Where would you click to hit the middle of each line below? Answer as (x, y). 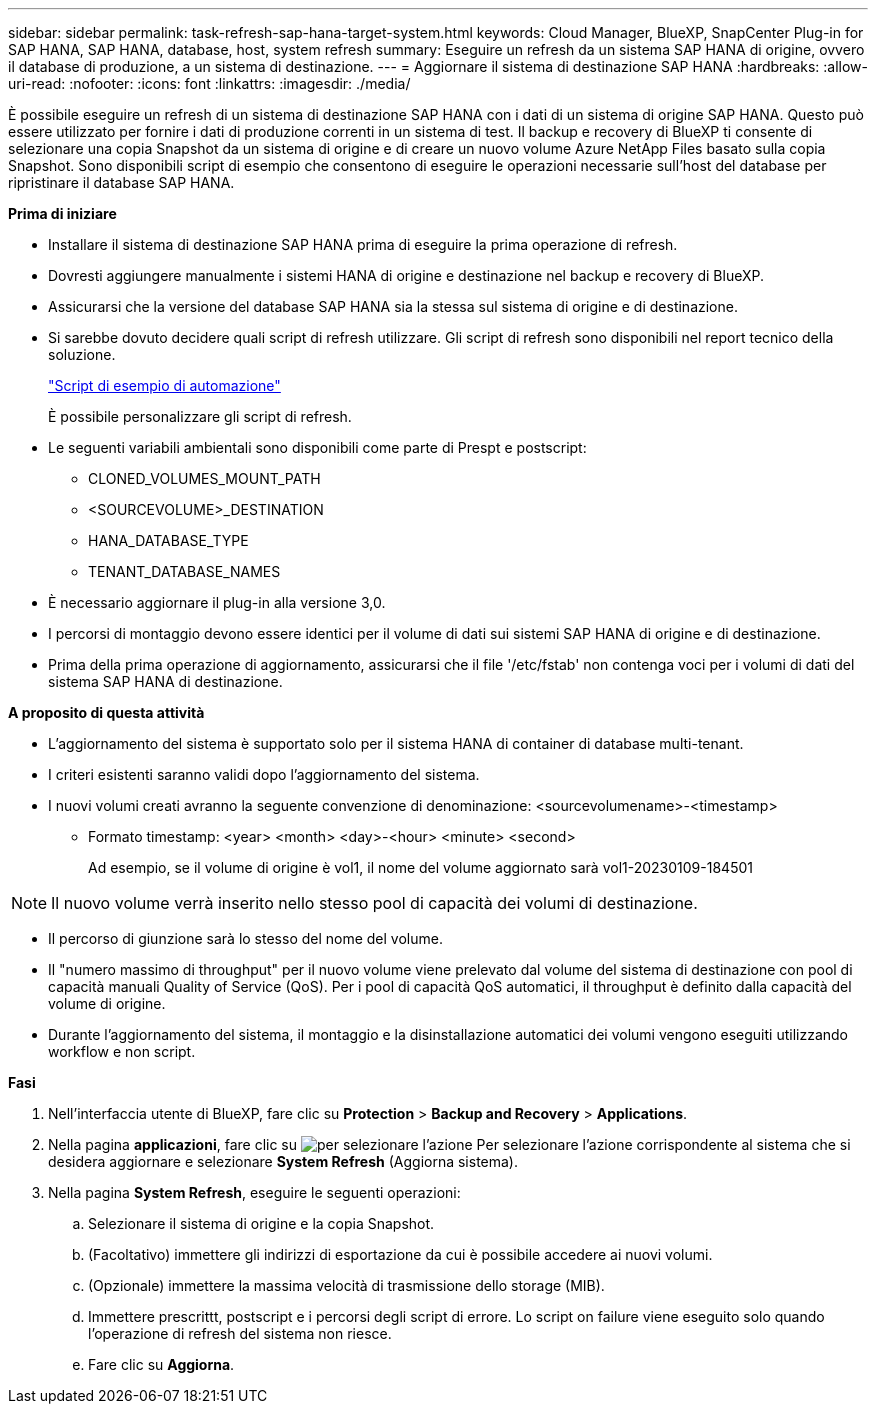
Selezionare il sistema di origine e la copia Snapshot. (261, 1223)
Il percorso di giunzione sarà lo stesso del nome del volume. (245, 938)
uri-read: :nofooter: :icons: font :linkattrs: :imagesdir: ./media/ (209, 83)
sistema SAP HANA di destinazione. (165, 681)
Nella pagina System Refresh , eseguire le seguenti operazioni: (254, 1192)
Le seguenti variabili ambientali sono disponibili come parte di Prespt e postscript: (317, 447)
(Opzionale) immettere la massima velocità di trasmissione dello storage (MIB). (346, 1285)
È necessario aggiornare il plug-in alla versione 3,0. (217, 602)
